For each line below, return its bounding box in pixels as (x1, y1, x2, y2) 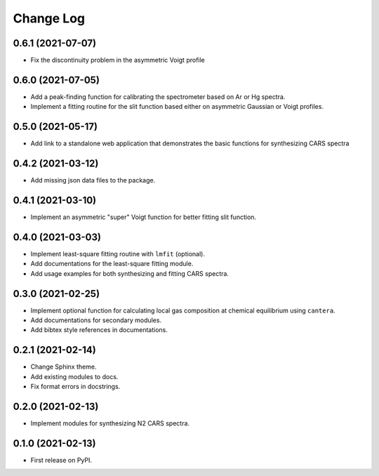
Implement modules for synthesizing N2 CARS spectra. (30, 419, 189, 428)
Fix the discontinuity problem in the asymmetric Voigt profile (30, 56, 205, 65)
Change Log (13, 11, 86, 26)
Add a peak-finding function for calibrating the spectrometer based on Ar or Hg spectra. (30, 92, 286, 101)
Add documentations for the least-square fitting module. (30, 260, 194, 268)
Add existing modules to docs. (30, 372, 119, 381)
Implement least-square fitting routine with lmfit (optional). (30, 249, 205, 258)
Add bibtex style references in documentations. (30, 326, 168, 334)
